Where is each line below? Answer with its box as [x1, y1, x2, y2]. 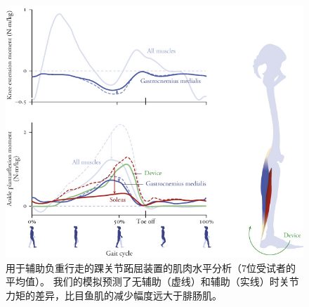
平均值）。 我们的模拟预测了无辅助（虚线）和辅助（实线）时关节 [6, 274, 299, 289]
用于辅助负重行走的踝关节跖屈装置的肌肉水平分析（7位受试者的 [6, 260, 296, 275]
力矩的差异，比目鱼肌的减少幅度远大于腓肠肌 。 [6, 287, 222, 302]
